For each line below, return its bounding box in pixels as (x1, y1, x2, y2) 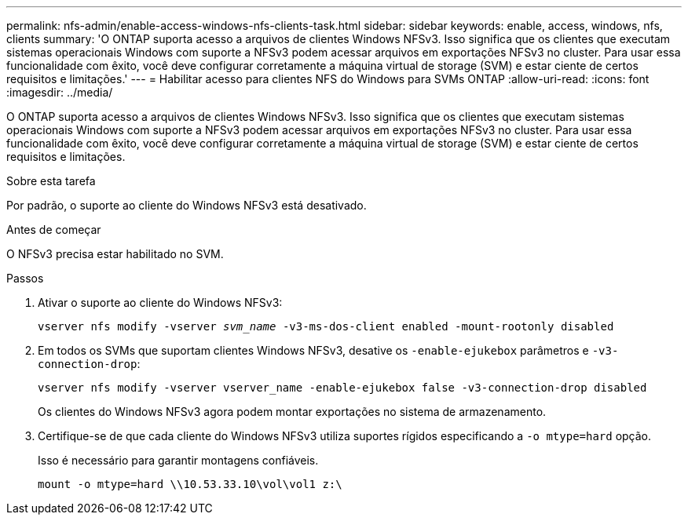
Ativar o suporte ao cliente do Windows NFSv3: (38, 296, 283, 309)
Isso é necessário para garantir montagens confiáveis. (38, 454, 319, 467)
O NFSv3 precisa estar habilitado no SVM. (6, 247, 224, 260)
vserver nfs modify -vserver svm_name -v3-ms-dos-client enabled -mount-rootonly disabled (38, 320, 614, 333)
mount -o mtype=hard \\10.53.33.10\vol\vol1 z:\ (38, 478, 342, 490)
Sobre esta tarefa (6, 174, 96, 188)
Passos (6, 271, 44, 285)
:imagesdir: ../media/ (6, 86, 113, 99)
